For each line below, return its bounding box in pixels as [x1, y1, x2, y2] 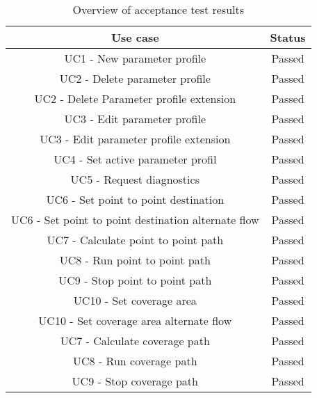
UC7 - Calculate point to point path [47, 232, 224, 248]
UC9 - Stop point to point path [58, 272, 212, 288]
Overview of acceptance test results [72, 1, 245, 17]
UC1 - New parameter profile [64, 50, 206, 66]
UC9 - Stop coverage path [72, 373, 198, 389]
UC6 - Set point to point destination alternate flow [11, 212, 259, 228]
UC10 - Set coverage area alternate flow [38, 312, 232, 328]
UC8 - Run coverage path [73, 353, 197, 369]
